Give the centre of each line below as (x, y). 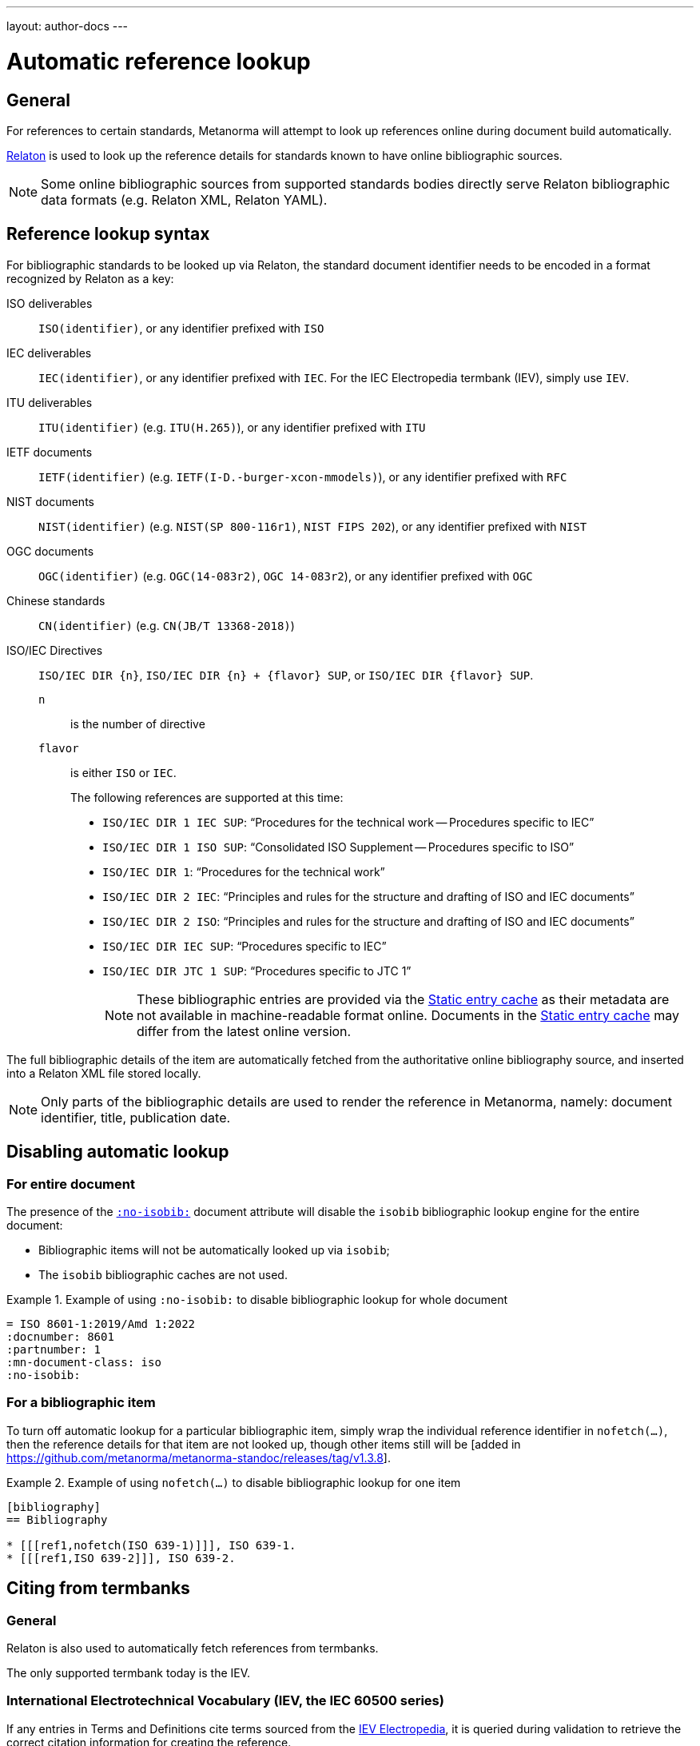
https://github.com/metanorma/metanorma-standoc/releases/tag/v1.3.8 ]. (199, 1457)
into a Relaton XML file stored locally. (104, 1073)
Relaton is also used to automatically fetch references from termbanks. (193, 1648)
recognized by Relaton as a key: (90, 278)
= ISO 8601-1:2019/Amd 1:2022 (101, 1323)
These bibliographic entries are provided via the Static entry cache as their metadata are (403, 999)
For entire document (71, 1184)
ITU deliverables (50, 402)
